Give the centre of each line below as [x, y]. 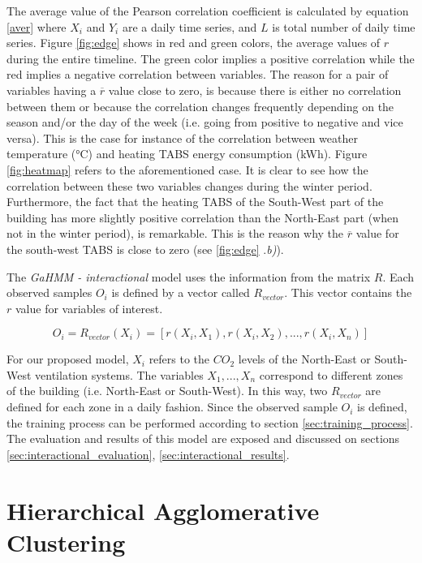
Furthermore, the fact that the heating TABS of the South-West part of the [195, 202]
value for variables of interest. [89, 308]
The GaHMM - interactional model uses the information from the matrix [189, 276]
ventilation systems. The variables [119, 374]
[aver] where [37, 26]
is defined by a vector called [181, 292]
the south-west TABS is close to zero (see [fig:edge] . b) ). [145, 249]
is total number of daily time [344, 26]
